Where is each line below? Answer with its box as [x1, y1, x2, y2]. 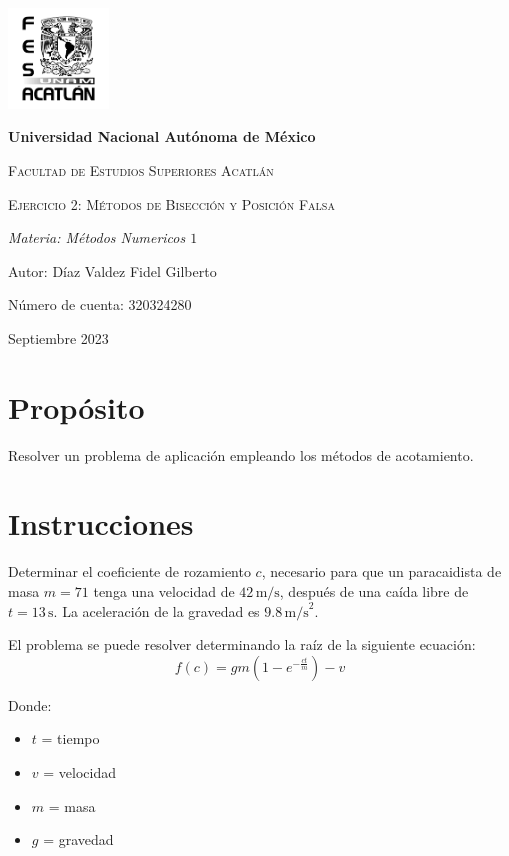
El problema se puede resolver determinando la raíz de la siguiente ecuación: [8, 634, 476, 655]
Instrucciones [8, 503, 194, 544]
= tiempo [41, 728, 100, 749]
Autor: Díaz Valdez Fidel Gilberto [8, 260, 217, 281]
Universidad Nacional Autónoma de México [8, 126, 316, 147]
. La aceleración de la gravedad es [53, 600, 260, 621]
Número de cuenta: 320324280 [8, 294, 192, 315]
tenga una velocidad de [93, 580, 235, 601]
